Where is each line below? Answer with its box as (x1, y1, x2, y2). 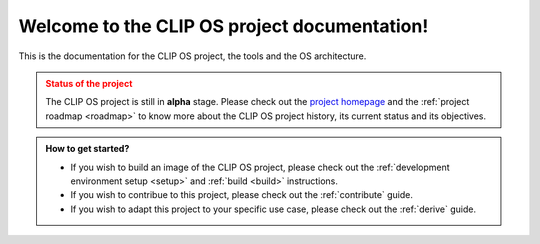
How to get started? (45, 143, 130, 155)
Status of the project (45, 77, 133, 89)
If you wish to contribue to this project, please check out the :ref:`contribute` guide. (70, 189, 414, 201)
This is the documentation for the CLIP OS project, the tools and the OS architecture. (18, 50, 367, 62)
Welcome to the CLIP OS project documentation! (18, 15, 429, 37)
